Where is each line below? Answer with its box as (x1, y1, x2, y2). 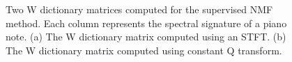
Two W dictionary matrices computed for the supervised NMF (6, 2, 273, 16)
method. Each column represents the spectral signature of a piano (6, 15, 287, 30)
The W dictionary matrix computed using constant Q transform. (6, 42, 282, 57)
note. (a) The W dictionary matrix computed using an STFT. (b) (6, 29, 286, 44)
